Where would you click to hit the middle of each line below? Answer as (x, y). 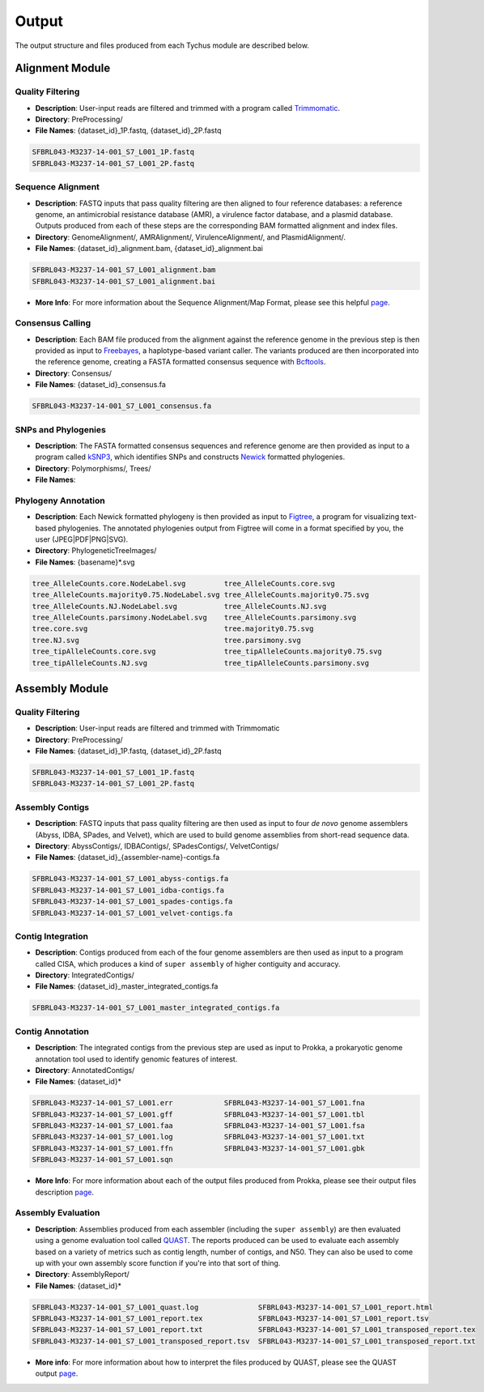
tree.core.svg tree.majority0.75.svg (173, 629)
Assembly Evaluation (57, 1213)
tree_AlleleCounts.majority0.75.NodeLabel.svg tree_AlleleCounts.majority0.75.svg (201, 595)
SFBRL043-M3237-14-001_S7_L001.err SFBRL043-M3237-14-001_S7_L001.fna (199, 1103)
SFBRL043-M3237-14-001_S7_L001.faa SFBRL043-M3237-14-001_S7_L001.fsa (199, 1126)
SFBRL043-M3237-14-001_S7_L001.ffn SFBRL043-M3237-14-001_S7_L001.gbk (199, 1148)
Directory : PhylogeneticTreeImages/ (96, 551)
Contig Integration (52, 936)
